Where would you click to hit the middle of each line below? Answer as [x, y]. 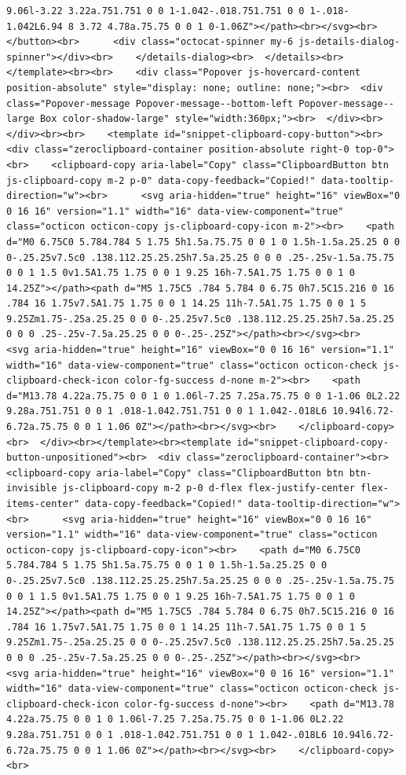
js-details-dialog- [349, 42]
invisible [32, 489]
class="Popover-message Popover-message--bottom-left [150, 103]
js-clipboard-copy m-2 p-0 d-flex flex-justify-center [208, 489]
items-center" [43, 504]
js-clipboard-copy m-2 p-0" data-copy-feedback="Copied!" [161, 180]
